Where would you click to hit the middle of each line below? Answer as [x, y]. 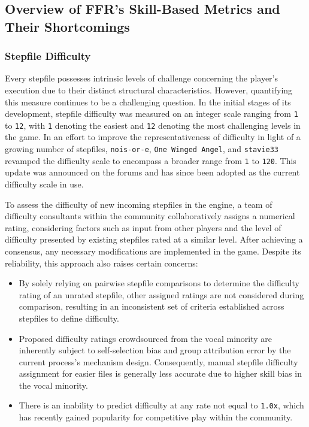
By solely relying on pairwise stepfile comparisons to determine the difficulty [159, 283]
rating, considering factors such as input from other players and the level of [143, 227]
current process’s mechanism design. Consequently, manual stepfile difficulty [158, 361]
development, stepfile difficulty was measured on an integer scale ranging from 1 [152, 113]
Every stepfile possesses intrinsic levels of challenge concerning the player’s [141, 78]
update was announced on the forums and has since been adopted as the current [152, 172]
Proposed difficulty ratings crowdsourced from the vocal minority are [146, 338]
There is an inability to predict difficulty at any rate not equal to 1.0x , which [161, 405]
